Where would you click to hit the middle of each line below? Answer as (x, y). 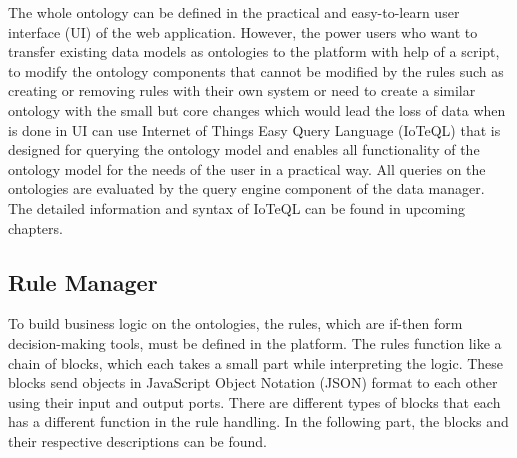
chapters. (35, 227)
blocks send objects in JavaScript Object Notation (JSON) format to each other (253, 382)
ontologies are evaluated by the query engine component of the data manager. (246, 188)
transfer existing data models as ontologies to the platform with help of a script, (254, 51)
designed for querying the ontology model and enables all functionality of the (244, 149)
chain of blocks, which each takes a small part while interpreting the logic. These (256, 362)
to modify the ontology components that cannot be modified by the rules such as (256, 70)
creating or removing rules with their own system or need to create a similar (242, 90)
